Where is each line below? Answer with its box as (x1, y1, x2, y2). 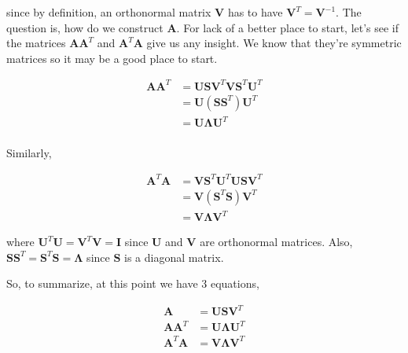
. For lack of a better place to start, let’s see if (176, 19, 399, 35)
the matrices (6, 35, 66, 51)
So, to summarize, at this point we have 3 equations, (6, 275, 259, 292)
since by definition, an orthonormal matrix (6, 4, 211, 20)
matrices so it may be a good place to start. (6, 50, 218, 66)
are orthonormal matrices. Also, (200, 233, 353, 250)
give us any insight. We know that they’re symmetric (146, 35, 402, 51)
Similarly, (6, 144, 52, 160)
